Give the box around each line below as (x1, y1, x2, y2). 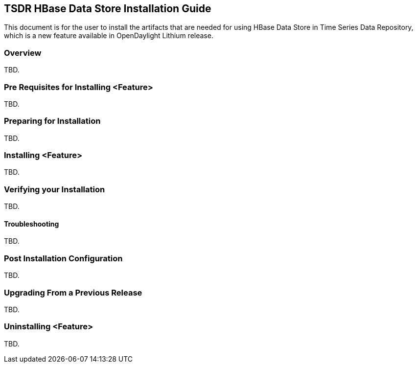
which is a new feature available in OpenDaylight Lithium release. (4, 31, 213, 40)
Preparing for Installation (4, 116, 101, 126)
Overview (4, 47, 42, 58)
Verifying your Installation (4, 184, 105, 194)
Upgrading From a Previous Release (4, 287, 142, 298)
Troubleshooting (4, 219, 59, 228)
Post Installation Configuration (4, 253, 123, 263)
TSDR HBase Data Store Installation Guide (4, 2, 211, 15)
